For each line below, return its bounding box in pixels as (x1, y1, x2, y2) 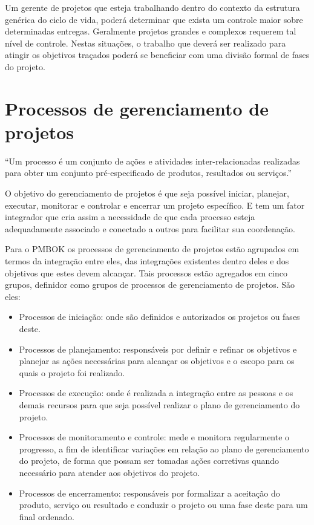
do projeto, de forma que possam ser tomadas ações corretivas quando (19, 454, 279, 467)
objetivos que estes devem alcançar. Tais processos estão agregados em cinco (5, 266, 287, 279)
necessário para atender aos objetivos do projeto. (19, 466, 200, 478)
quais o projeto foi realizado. (19, 366, 125, 379)
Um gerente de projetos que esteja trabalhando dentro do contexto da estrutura (5, 1, 300, 13)
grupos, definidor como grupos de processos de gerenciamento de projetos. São (5, 278, 295, 291)
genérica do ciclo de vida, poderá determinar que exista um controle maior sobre (5, 13, 303, 25)
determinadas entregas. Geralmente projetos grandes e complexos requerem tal (5, 25, 296, 37)
